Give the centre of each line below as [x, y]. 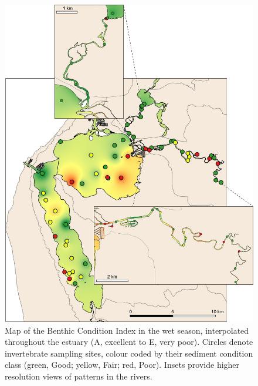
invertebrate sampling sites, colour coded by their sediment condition [129, 353]
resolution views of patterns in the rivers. [79, 376]
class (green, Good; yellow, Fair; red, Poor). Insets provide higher [122, 365]
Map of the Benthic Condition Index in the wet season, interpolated [127, 330]
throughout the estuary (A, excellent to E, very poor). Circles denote [129, 342]
